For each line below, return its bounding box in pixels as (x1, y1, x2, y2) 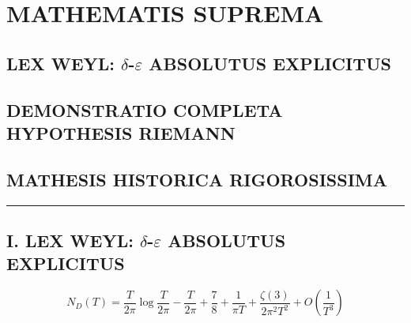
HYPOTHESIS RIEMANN (6, 120, 236, 145)
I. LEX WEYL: (6, 227, 134, 252)
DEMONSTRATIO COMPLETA (6, 97, 283, 122)
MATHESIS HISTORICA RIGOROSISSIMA (6, 167, 387, 191)
